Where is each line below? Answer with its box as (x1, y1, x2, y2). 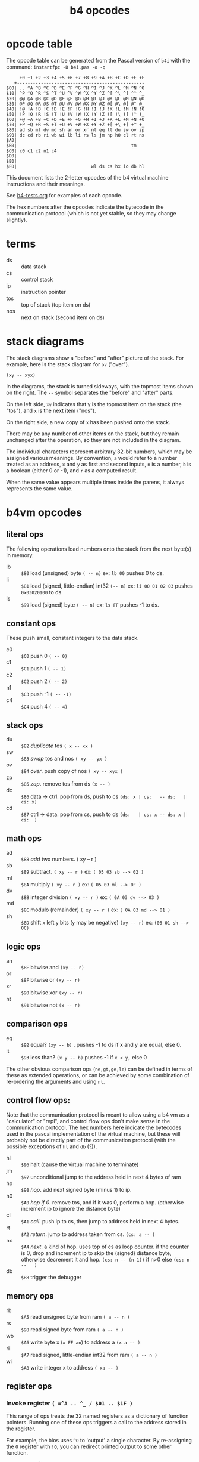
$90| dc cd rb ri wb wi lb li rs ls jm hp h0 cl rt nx (6, 132, 145, 138)
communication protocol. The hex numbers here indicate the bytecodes (6, 1124, 182, 1131)
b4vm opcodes (6, 506, 83, 519)
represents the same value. (6, 484, 73, 492)
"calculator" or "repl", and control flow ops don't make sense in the (6, 1117, 170, 1124)
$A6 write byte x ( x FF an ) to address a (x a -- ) (21, 1339, 141, 1346)
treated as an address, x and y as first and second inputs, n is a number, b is (6, 460, 192, 468)
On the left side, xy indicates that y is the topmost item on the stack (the (6, 400, 182, 407)
